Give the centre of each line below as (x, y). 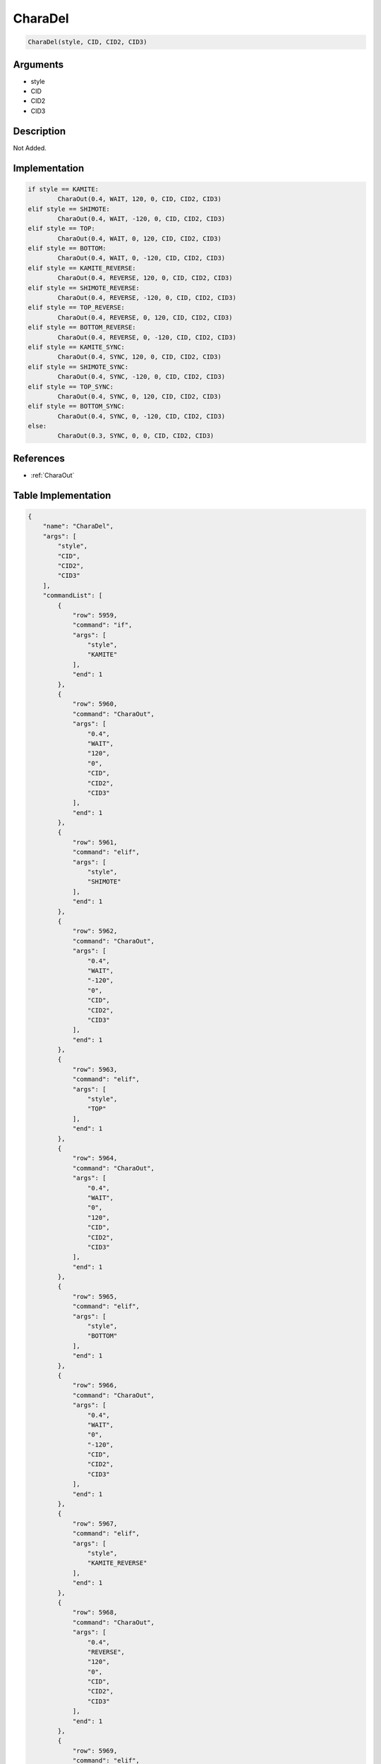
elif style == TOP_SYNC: (71, 387)
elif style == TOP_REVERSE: (76, 308)
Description (40, 131)
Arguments (38, 65)
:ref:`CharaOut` (53, 475)
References (39, 458)
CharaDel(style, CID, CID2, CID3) (87, 42)
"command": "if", (102, 625)
